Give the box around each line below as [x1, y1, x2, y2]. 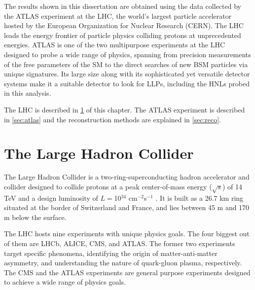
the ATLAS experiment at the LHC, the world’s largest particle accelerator [4, 10, 232, 21]
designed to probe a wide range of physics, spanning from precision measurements [4, 49, 251, 59]
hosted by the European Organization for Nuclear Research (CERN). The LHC [4, 20, 244, 31]
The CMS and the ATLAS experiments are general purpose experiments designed [4, 267, 251, 277]
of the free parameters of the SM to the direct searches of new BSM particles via [4, 59, 248, 69]
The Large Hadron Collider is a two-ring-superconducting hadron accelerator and [4, 172, 250, 182]
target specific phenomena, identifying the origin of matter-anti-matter [4, 248, 218, 258]
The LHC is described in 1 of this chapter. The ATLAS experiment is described [4, 104, 245, 114]
